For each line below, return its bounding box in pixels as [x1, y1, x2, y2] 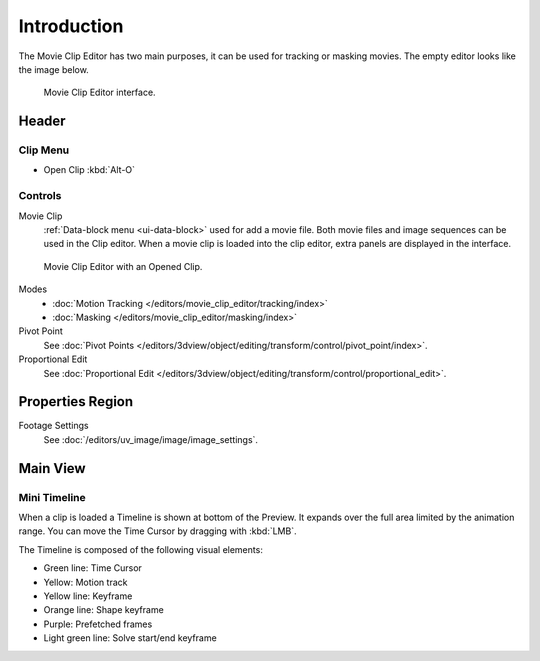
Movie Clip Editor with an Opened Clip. [43, 260, 203, 272]
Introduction [18, 15, 124, 37]
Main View [18, 460, 86, 477]
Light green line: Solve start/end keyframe [43, 632, 217, 644]
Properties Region [18, 393, 134, 410]
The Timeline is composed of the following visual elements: [18, 543, 264, 555]
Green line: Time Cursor [43, 562, 142, 574]
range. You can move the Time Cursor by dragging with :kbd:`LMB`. [18, 525, 297, 537]
